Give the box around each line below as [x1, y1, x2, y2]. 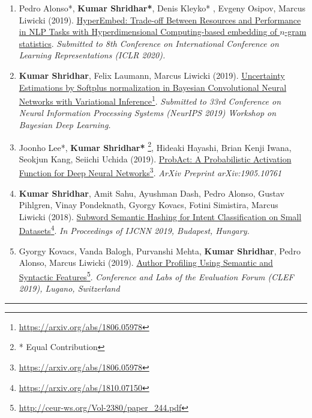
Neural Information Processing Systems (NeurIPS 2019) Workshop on [19, 106, 277, 119]
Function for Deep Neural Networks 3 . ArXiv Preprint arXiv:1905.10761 [19, 165, 282, 179]
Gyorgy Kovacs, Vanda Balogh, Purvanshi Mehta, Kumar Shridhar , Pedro [19, 244, 301, 257]
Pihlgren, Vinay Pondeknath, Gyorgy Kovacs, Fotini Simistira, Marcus [19, 198, 278, 211]
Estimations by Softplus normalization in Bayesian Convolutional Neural [19, 81, 287, 93]
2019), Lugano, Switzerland [19, 282, 120, 295]
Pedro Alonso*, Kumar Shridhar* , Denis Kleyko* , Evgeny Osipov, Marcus [19, 2, 305, 14]
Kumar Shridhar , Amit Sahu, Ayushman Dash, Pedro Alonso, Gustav [19, 186, 284, 199]
